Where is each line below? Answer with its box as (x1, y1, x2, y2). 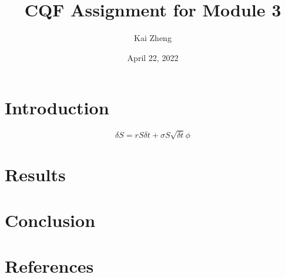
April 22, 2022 (127, 51, 179, 63)
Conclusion (5, 208, 96, 232)
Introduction (5, 96, 109, 120)
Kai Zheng (134, 32, 172, 44)
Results (5, 162, 66, 186)
